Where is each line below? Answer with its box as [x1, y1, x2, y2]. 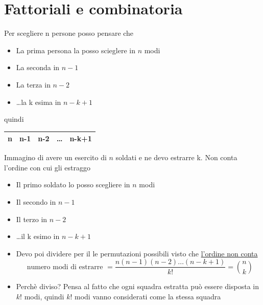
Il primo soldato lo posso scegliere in [16, 179, 130, 190]
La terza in [16, 79, 51, 90]
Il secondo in [16, 197, 56, 207]
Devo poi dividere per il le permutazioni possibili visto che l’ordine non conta [16, 248, 258, 258]
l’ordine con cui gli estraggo [4, 162, 90, 172]
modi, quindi [24, 291, 64, 301]
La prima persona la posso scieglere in [16, 45, 135, 55]
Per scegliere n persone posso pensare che [4, 28, 134, 38]
